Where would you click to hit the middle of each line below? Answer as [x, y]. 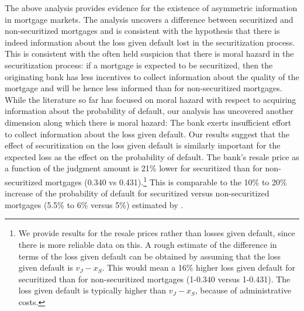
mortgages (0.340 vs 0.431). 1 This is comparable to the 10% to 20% [166, 181]
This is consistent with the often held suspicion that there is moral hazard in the [149, 53]
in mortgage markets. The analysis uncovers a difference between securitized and [149, 19]
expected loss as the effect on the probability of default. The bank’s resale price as [152, 156]
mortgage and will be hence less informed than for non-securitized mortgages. [144, 88]
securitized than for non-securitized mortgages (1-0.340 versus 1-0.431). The [154, 279]
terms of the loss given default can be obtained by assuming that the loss [149, 256]
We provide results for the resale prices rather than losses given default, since [157, 233]
